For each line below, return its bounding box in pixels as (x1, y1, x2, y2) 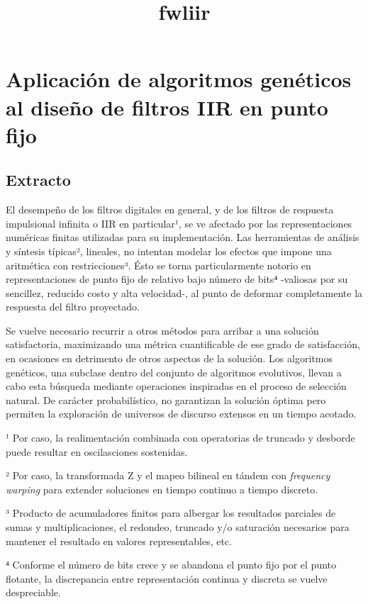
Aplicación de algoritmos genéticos (6, 65, 352, 94)
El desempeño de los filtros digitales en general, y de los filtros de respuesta (6, 202, 334, 217)
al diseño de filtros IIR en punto (6, 92, 328, 121)
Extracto (6, 169, 71, 191)
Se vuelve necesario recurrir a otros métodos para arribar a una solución (6, 323, 319, 337)
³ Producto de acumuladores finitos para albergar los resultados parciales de (6, 505, 336, 520)
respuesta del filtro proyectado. (6, 299, 140, 314)
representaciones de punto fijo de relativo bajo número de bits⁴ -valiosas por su (6, 272, 348, 286)
